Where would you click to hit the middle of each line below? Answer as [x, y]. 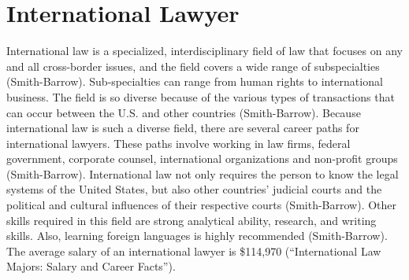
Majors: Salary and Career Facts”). [91, 266]
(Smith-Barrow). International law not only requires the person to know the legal [203, 173]
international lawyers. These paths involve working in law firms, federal [178, 143]
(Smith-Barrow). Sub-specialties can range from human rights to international [195, 81]
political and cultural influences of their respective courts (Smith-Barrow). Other [202, 205]
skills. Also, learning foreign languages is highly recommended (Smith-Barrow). [197, 236]
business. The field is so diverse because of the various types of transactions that [201, 96]
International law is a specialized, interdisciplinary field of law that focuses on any [204, 51]
